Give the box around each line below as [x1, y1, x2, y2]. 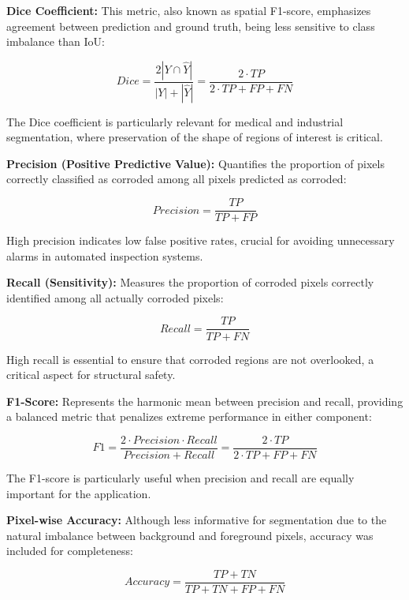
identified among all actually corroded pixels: [6, 289, 224, 306]
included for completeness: [6, 542, 133, 559]
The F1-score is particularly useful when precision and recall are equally [6, 469, 355, 486]
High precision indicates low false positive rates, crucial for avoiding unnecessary [6, 232, 395, 249]
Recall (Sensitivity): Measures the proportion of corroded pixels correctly [6, 274, 374, 291]
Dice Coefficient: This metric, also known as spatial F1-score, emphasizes [6, 2, 371, 18]
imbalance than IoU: [6, 33, 105, 50]
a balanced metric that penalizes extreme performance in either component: [6, 408, 372, 425]
